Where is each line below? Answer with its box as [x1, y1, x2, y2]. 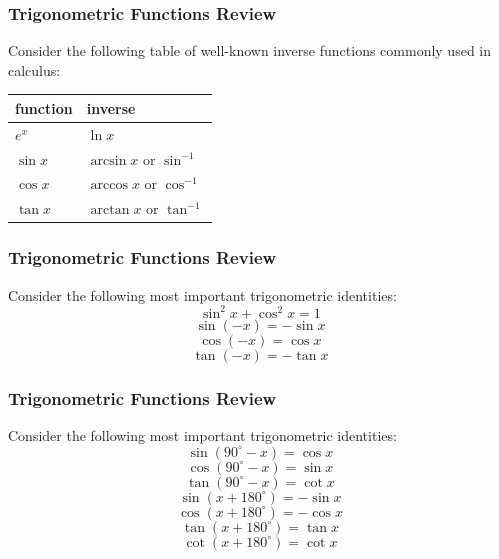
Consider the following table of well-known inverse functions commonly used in [8, 40, 491, 61]
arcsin [90, 153, 127, 168]
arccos [90, 178, 128, 193]
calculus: [8, 59, 61, 80]
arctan [90, 203, 130, 218]
